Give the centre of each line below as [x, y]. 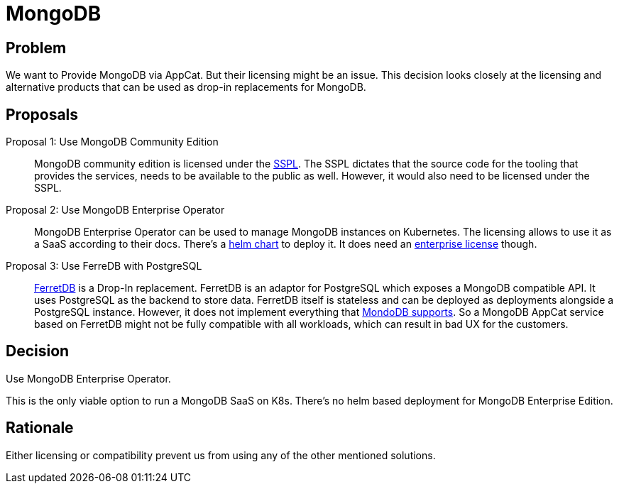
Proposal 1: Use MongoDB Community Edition [112, 142]
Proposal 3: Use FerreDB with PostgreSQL [104, 266]
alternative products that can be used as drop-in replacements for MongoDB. [186, 87]
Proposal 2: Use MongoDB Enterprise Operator [115, 210]
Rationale [40, 428]
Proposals [42, 114]
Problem [36, 48]
